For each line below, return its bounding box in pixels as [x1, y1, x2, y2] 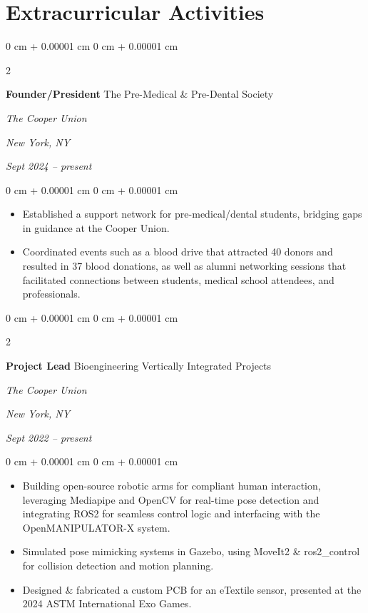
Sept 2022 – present [6, 430, 92, 445]
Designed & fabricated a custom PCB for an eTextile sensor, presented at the [22, 582, 362, 597]
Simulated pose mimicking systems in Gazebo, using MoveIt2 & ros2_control [22, 544, 360, 559]
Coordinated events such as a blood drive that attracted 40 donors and [22, 244, 333, 259]
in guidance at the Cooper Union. [22, 220, 170, 235]
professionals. [22, 286, 81, 301]
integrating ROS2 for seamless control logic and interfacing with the [22, 506, 320, 521]
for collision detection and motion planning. [22, 557, 214, 572]
